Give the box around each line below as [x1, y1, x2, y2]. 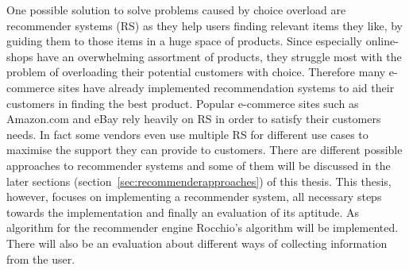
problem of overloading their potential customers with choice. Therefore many [6, 64, 386, 80]
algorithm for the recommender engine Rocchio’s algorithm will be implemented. [6, 219, 399, 236]
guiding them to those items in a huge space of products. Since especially [6, 33, 363, 49]
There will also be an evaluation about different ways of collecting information [6, 234, 388, 251]
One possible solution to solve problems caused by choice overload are [6, 2, 346, 17]
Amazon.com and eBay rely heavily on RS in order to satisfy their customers [6, 110, 381, 127]
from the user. [6, 250, 75, 267]
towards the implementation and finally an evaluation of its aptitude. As [6, 203, 360, 220]
